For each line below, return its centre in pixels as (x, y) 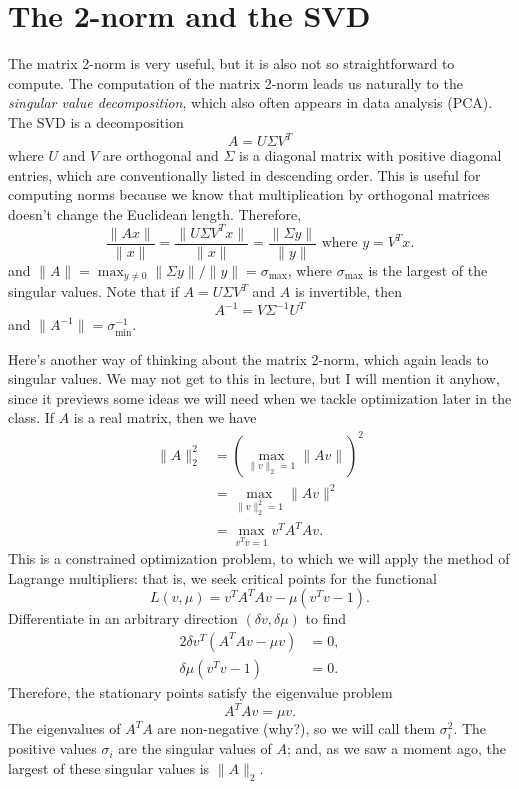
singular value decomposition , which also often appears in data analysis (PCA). (250, 102)
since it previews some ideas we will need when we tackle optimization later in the (260, 397)
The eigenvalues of (64, 728)
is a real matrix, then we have (165, 417)
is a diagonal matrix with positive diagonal (370, 155)
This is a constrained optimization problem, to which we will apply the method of (259, 558)
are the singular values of (195, 748)
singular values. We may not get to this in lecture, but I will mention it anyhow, (254, 378)
